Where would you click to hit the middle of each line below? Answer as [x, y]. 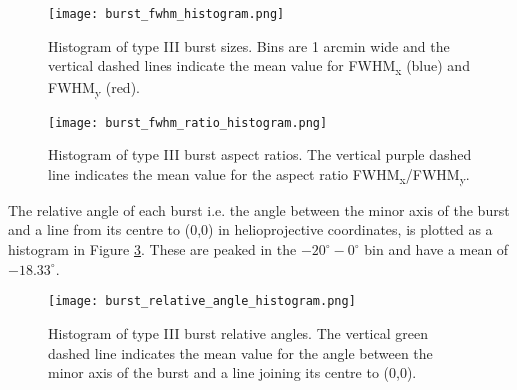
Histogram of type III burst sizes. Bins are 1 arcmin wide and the [249, 45]
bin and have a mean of [436, 249]
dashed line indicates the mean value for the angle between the [240, 352]
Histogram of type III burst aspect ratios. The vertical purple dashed [260, 154]
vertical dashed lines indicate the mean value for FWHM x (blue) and [259, 67]
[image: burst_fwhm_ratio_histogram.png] [188, 122]
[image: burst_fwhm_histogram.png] [166, 14]
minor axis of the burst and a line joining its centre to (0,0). [232, 372]
